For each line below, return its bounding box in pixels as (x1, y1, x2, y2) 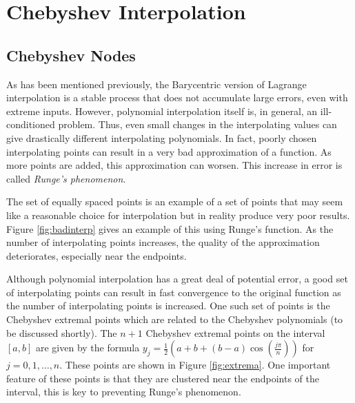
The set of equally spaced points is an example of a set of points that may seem (6, 194, 343, 209)
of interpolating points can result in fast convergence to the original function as (6, 285, 341, 299)
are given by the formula (35, 340, 140, 355)
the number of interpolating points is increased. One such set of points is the (6, 298, 330, 313)
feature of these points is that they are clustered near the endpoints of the (6, 371, 319, 385)
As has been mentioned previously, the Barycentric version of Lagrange (6, 76, 307, 91)
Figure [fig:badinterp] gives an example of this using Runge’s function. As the (6, 221, 334, 236)
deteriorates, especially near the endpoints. (6, 248, 187, 262)
